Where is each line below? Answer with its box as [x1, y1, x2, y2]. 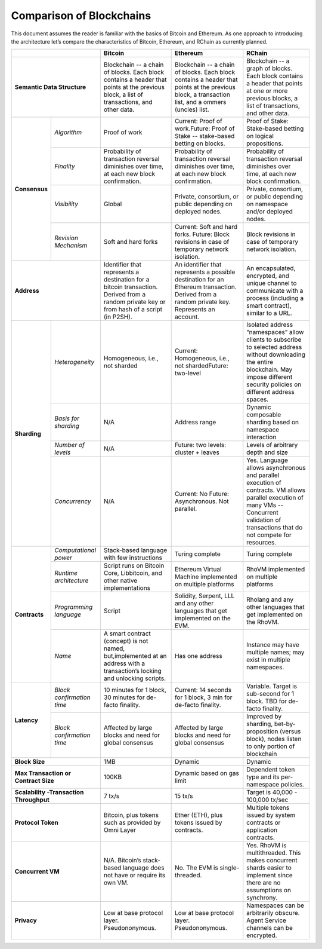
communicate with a [246, 287, 304, 295]
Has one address [174, 652, 223, 660]
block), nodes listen [246, 735, 302, 743]
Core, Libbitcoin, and [103, 569, 162, 577]
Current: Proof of [174, 117, 223, 125]
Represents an [174, 305, 215, 314]
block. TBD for [246, 697, 287, 705]
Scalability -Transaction [14, 788, 84, 797]
